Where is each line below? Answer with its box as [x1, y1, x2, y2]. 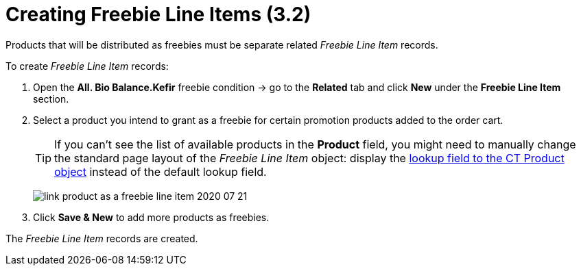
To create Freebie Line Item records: [5, 60, 169, 72]
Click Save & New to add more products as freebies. [33, 211, 270, 223]
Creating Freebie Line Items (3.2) [5, 3, 311, 26]
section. [33, 92, 69, 105]
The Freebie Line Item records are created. [5, 232, 198, 244]
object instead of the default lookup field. [54, 164, 267, 179]
